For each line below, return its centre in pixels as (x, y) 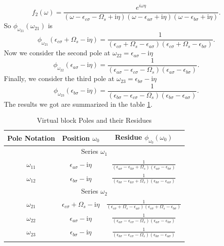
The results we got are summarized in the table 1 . (78, 104)
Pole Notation (31, 138)
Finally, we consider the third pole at (59, 78)
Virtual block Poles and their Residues (95, 120)
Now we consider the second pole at (57, 53)
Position (76, 138)
